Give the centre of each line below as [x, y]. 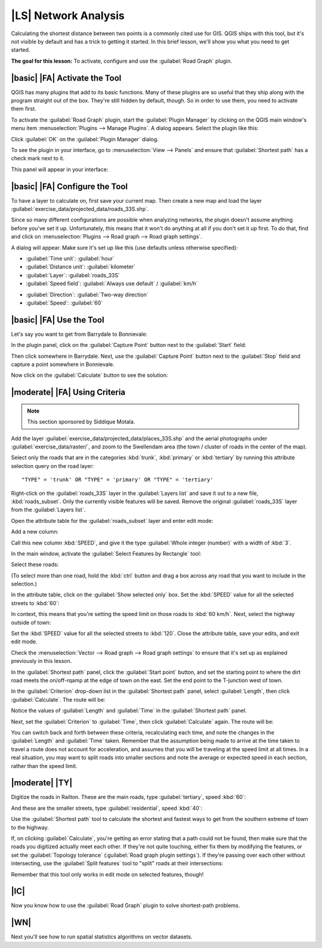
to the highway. [30, 827]
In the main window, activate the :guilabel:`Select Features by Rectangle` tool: [106, 553]
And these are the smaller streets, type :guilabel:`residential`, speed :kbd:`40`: [107, 808]
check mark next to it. [38, 159]
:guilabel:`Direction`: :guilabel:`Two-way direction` [87, 295]
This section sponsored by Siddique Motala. [81, 422]
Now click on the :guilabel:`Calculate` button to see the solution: [89, 375]
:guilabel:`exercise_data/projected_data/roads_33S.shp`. [80, 209]
